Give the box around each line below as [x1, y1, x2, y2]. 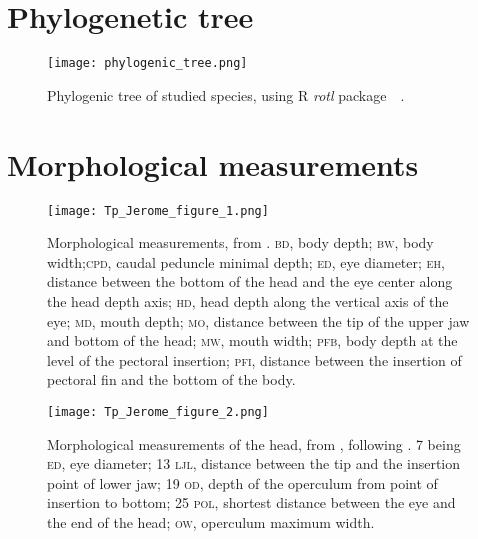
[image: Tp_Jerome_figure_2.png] [47, 404, 269, 419]
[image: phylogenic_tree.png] [47, 56, 248, 71]
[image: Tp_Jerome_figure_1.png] [47, 203, 269, 218]
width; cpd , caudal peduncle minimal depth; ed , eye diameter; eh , [47, 251, 445, 272]
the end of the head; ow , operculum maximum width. [47, 511, 375, 532]
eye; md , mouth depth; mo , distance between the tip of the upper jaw [47, 310, 470, 331]
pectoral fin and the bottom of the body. [47, 369, 296, 390]
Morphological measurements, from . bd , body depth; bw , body [47, 232, 434, 253]
